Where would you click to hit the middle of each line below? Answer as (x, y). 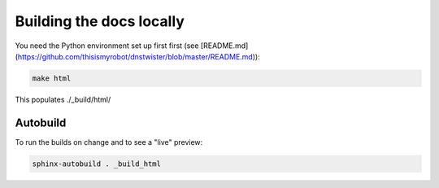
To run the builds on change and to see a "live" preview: (109, 142)
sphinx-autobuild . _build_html (97, 164)
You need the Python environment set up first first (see (107, 46)
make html (52, 78)
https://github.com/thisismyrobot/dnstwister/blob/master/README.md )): (139, 56)
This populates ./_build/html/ (63, 99)
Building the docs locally (100, 21)
